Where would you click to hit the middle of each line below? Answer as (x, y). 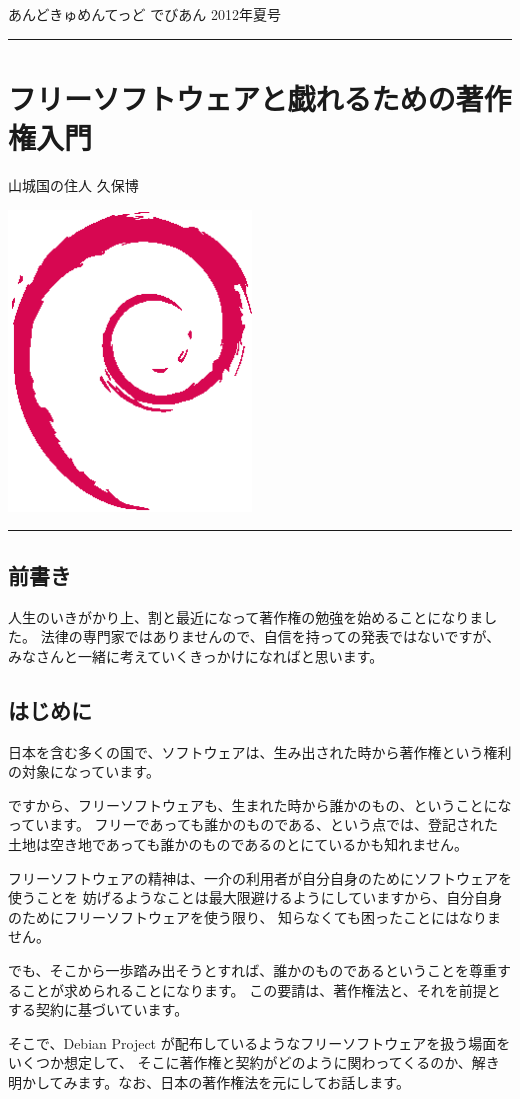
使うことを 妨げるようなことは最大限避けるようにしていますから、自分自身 (255, 897)
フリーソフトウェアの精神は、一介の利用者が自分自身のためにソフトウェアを (260, 877)
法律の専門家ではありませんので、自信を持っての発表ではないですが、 (270, 636)
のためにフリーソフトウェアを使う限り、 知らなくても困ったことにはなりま (254, 916)
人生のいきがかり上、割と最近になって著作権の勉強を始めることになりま (246, 616)
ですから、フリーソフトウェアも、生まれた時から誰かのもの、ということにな (260, 804)
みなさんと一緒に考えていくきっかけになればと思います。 (196, 655)
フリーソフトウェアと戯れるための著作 (260, 97)
